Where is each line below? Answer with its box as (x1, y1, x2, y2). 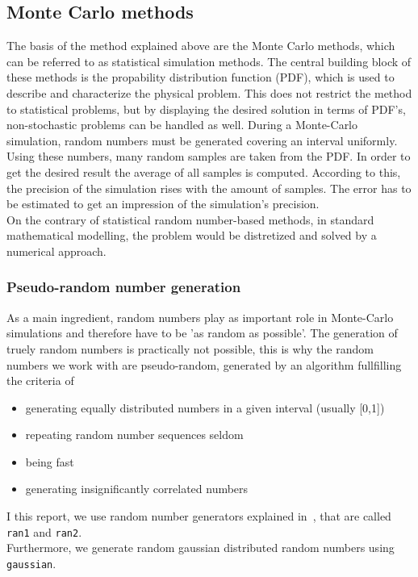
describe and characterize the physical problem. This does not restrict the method (6, 84, 412, 101)
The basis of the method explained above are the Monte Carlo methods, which (6, 37, 395, 54)
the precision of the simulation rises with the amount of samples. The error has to (6, 179, 412, 196)
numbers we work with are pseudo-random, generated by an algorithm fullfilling (6, 356, 402, 373)
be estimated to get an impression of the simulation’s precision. (6, 195, 320, 212)
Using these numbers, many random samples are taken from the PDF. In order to (6, 148, 411, 165)
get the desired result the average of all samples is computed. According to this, (6, 163, 401, 180)
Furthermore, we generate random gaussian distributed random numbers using (6, 539, 395, 556)
